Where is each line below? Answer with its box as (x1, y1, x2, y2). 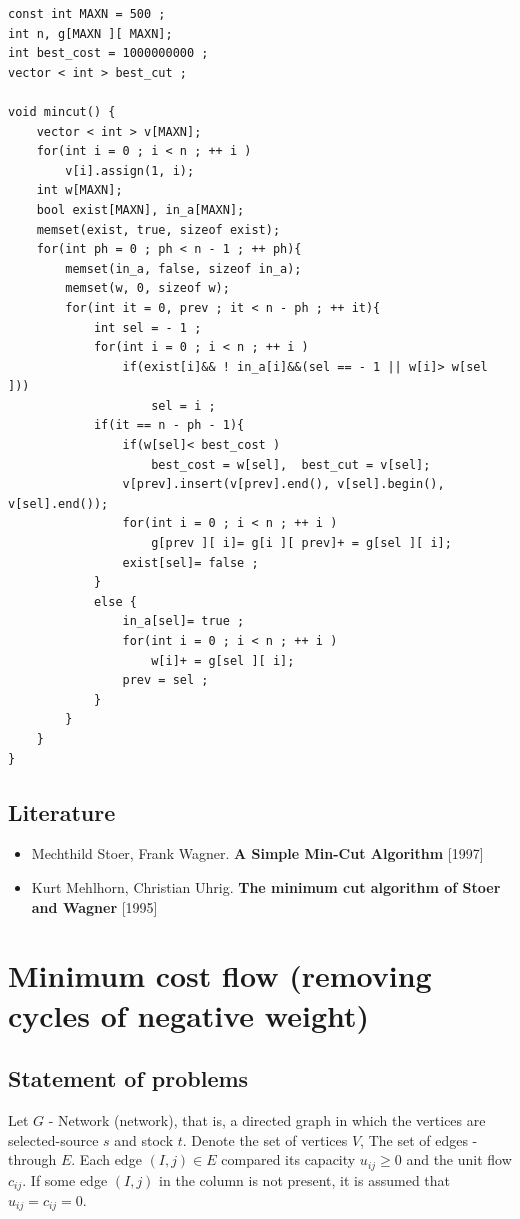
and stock (114, 1129, 174, 1150)
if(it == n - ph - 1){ (93, 418, 245, 433)
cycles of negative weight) (8, 994, 370, 1035)
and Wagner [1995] (31, 896, 158, 917)
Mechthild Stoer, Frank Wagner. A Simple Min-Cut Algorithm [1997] (31, 843, 484, 864)
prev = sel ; (122, 673, 209, 688)
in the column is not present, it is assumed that (159, 1169, 451, 1190)
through (8, 1149, 57, 1170)
